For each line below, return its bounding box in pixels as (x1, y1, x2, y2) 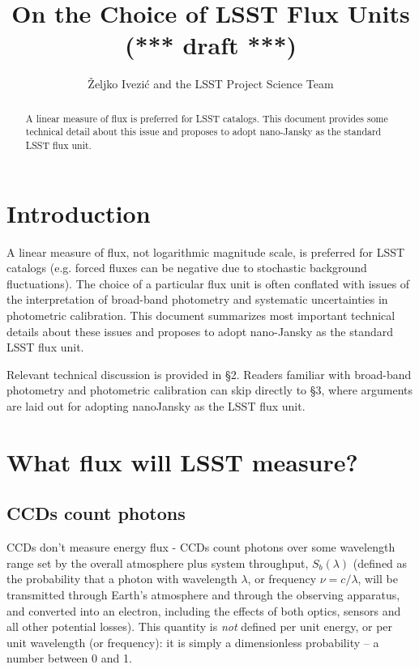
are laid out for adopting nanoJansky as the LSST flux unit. (6, 397, 306, 414)
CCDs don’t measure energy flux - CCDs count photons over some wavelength (6, 539, 395, 556)
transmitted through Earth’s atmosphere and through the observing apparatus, (6, 586, 400, 603)
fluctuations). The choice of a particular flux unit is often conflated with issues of (6, 275, 410, 292)
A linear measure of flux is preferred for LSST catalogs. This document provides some (25, 111, 388, 125)
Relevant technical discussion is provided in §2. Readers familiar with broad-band (6, 365, 412, 382)
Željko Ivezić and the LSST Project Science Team (88, 75, 334, 92)
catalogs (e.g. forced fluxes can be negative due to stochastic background (6, 259, 367, 276)
